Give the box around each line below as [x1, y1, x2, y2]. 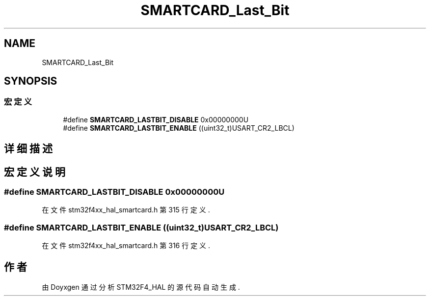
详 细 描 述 [4, 142, 53, 155]
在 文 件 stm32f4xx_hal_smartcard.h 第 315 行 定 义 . [42, 206, 210, 214]
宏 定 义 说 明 [4, 165, 65, 178]
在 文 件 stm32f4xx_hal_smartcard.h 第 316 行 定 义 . [42, 241, 211, 250]
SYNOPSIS [4, 75, 57, 88]
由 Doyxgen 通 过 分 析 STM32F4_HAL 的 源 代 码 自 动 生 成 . [42, 283, 240, 292]
